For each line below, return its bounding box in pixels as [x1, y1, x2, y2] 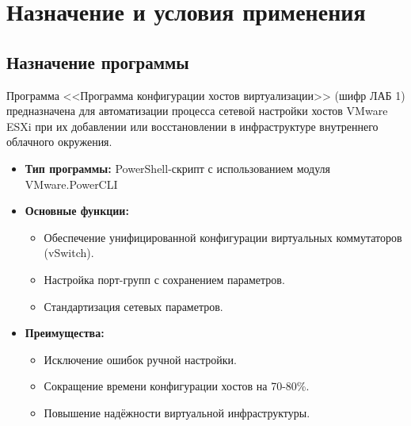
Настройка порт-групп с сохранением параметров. [44, 271, 285, 287]
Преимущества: [25, 324, 105, 341]
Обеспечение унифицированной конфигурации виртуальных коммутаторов [44, 228, 402, 245]
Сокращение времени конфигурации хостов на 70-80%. [44, 378, 310, 394]
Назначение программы [6, 49, 189, 74]
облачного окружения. [6, 133, 112, 150]
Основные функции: [25, 202, 129, 219]
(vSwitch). [44, 244, 94, 261]
